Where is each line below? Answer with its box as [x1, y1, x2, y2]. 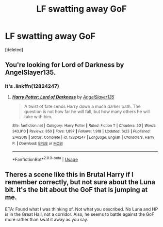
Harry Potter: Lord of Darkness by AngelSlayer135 [12, 94, 114, 100]
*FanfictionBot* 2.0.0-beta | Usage [12, 156, 78, 162]
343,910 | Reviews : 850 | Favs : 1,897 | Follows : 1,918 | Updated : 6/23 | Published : [12, 129, 151, 134]
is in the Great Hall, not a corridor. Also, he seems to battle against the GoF [5, 211, 154, 217]
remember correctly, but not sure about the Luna [5, 178, 155, 186]
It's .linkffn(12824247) [5, 83, 59, 90]
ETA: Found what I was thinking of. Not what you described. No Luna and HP [5, 206, 158, 212]
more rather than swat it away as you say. [5, 216, 88, 222]
